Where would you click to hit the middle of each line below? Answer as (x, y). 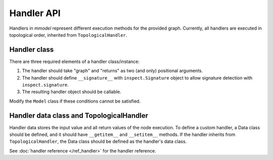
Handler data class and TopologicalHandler (79, 115)
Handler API (35, 13)
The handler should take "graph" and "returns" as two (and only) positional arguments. (112, 71)
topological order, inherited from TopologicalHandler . (68, 35)
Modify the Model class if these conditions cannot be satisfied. (75, 101)
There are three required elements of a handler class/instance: (75, 61)
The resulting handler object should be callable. (72, 92)
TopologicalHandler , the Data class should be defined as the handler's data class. (98, 141)
